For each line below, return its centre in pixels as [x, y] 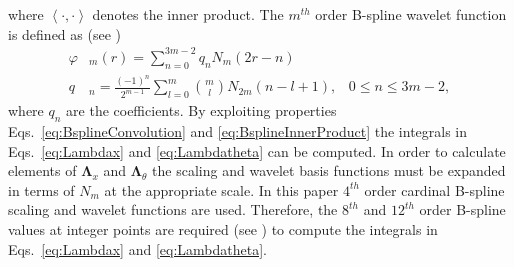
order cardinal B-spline [434, 189]
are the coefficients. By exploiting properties [201, 110]
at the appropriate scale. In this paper [221, 189]
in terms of [41, 189]
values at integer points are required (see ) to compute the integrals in [223, 229]
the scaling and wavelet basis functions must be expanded [329, 170]
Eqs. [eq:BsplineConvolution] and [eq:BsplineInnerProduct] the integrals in [238, 131]
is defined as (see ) [64, 33]
